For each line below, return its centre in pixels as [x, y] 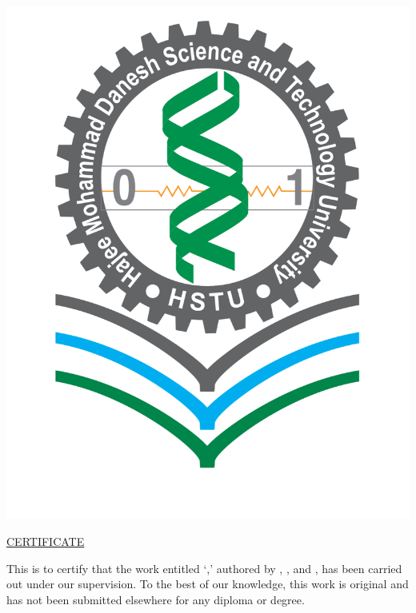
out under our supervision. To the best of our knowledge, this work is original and [208, 584]
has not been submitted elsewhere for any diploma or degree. [156, 599]
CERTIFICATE [46, 541]
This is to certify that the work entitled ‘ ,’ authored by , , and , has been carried [204, 568]
